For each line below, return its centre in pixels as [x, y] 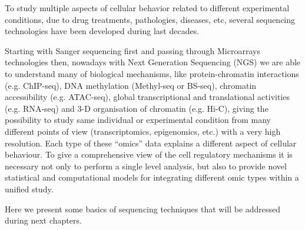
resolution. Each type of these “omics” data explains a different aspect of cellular [151, 143]
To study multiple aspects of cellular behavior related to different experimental [147, 8]
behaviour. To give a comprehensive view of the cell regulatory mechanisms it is [149, 154]
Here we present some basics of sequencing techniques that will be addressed [143, 209]
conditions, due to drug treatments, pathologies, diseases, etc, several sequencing [150, 19]
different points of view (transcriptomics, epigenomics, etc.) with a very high [143, 131]
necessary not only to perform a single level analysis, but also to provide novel [146, 166]
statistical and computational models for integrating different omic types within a [152, 177]
